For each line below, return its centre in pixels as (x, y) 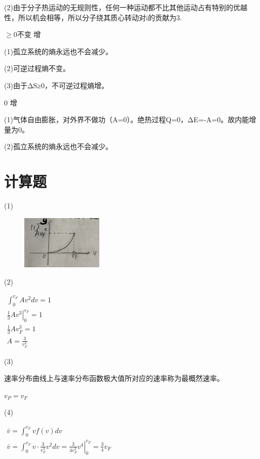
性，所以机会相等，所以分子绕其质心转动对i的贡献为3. (93, 17)
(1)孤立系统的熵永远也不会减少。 (58, 51)
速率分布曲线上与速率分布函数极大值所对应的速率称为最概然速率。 (114, 378)
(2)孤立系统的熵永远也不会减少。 (58, 146)
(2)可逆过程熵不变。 (37, 68)
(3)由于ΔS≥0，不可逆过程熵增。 (57, 85)
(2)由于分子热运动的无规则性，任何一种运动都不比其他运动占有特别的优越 (126, 7)
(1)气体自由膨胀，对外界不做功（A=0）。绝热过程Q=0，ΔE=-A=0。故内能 (127, 119)
